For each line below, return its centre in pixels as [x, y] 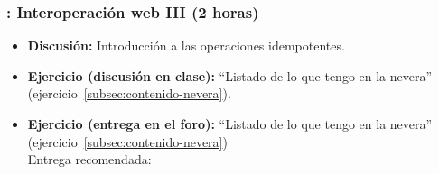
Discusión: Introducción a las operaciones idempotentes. [186, 46]
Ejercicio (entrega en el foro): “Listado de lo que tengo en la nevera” [230, 124]
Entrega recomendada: [89, 159]
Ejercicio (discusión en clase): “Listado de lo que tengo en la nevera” [230, 75]
